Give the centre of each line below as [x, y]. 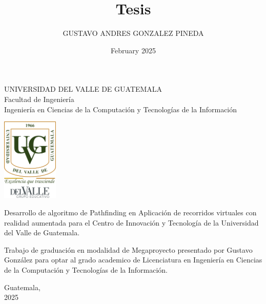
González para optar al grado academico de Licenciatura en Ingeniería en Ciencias [133, 260]
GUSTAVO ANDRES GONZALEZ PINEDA [133, 33]
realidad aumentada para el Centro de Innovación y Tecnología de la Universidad [131, 222]
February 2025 [133, 50]
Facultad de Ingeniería [39, 99]
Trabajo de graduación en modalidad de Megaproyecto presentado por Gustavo [128, 249]
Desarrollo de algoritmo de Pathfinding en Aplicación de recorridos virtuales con [130, 212]
